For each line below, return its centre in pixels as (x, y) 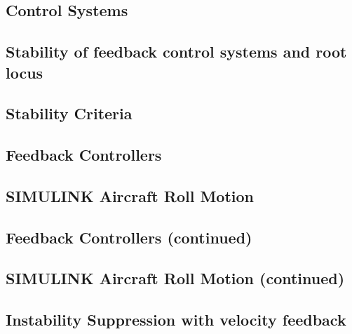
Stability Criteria (69, 113)
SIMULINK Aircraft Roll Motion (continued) (175, 278)
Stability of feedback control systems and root (176, 52)
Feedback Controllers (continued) (129, 237)
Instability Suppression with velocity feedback (176, 320)
